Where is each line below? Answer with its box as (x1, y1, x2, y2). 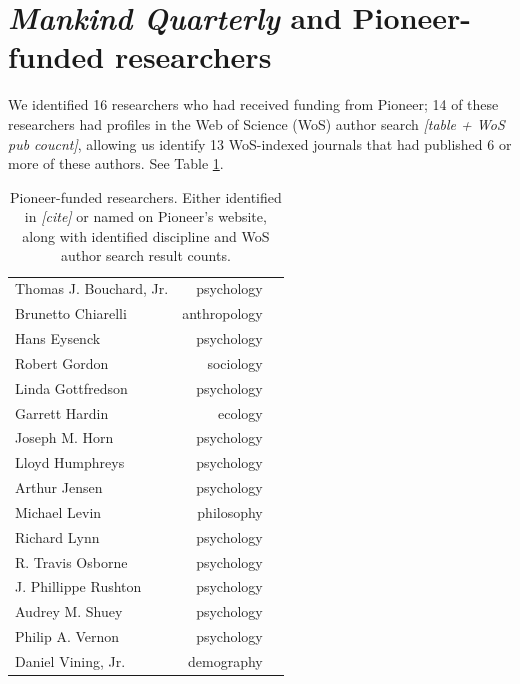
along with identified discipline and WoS (22, 225, 270, 246)
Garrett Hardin (15, 402, 109, 423)
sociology (207, 352, 263, 373)
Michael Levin (15, 501, 102, 522)
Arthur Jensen (15, 477, 103, 498)
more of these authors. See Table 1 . (8, 153, 224, 174)
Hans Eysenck (15, 328, 101, 348)
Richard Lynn (15, 526, 100, 547)
